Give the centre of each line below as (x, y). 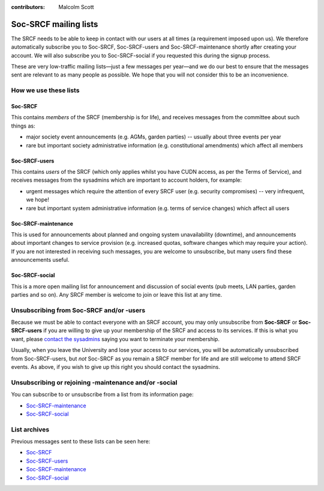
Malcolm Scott (76, 7)
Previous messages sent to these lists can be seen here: (81, 442)
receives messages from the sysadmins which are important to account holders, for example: (127, 180)
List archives (30, 429)
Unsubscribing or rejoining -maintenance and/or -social (94, 382)
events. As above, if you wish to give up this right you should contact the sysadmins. (115, 366)
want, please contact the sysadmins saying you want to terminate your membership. (115, 339)
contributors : (28, 7)
